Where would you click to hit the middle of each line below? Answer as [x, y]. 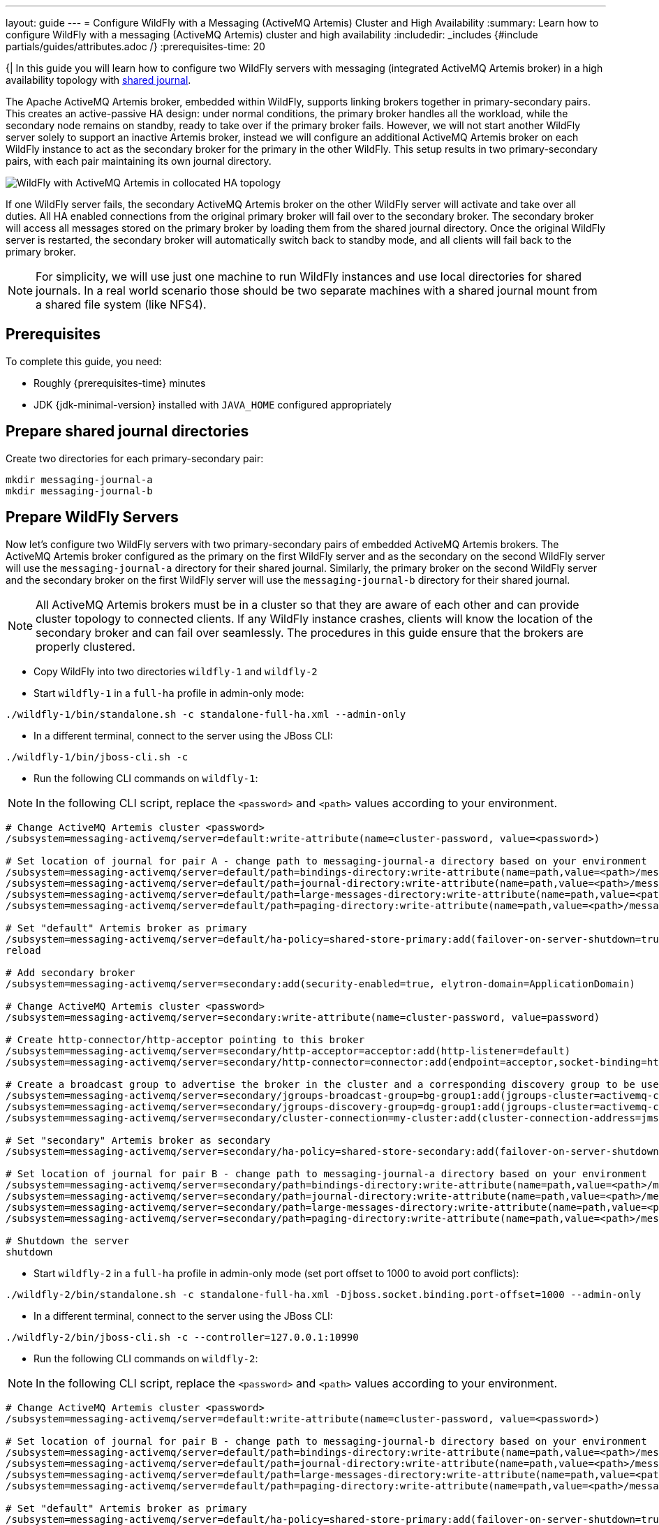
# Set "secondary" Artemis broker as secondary [138, 1140]
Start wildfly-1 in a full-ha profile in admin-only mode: [169, 693]
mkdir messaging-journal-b [79, 491]
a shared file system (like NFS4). [121, 304]
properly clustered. [86, 646]
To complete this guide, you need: [84, 361]
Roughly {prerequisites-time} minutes [120, 383]
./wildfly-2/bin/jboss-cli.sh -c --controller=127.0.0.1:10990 [182, 1337]
